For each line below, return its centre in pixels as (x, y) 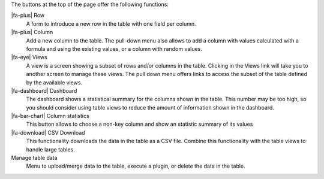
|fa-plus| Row (28, 16)
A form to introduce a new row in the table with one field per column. (111, 23)
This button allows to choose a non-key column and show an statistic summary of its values (139, 124)
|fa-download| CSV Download (48, 132)
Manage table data (34, 158)
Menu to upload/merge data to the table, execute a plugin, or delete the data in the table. (136, 166)
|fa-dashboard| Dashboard (44, 90)
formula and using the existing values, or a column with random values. (114, 48)
